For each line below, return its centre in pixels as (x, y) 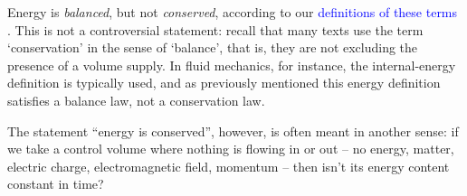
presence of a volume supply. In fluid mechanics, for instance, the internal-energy (232, 65)
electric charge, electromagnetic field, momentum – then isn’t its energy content (229, 166)
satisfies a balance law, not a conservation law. (136, 100)
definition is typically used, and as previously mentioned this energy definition (224, 83)
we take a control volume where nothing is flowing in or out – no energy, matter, (231, 149)
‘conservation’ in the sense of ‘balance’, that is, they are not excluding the (213, 47)
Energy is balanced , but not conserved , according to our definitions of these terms (233, 12)
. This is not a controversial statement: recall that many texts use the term (215, 29)
